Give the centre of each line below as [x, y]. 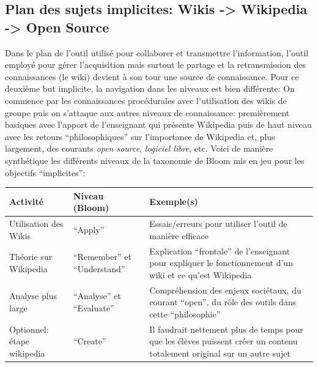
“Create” [90, 341]
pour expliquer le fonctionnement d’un [221, 263]
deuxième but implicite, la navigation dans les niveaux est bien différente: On [150, 88]
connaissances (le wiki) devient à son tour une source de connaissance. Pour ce [152, 76]
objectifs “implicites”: [45, 172]
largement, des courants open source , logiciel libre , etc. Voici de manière [139, 148]
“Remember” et [102, 257]
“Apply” [89, 229]
